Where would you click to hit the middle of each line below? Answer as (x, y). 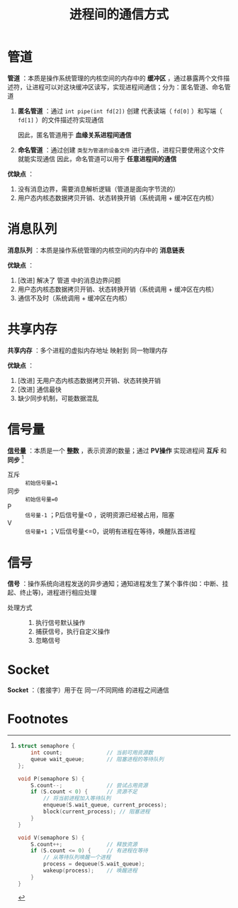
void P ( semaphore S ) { (51, 779)
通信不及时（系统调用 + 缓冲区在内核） (74, 298)
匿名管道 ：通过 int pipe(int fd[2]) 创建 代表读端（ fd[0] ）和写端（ (120, 111)
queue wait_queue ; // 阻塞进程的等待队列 (97, 759)
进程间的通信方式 (119, 15)
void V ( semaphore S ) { (51, 838)
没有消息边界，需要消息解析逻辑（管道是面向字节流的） (98, 189)
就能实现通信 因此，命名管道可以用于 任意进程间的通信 (97, 159)
